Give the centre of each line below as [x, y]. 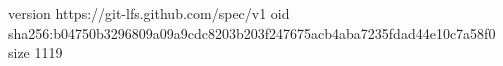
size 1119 [35, 52]
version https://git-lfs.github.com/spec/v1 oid [149, 13]
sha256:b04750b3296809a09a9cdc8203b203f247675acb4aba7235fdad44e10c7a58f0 [252, 32]
